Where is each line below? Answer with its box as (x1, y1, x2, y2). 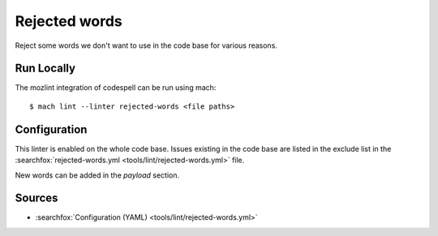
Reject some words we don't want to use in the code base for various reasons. (15, 41, 277, 50)
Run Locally (15, 62, 76, 75)
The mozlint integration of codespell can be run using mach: (15, 83, 217, 92)
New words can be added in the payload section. (15, 170, 180, 180)
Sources (15, 191, 58, 205)
